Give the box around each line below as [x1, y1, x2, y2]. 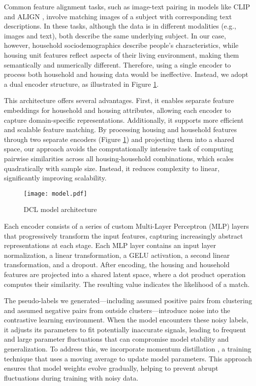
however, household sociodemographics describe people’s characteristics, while [4, 40, 239, 50]
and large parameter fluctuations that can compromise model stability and [4, 334, 229, 344]
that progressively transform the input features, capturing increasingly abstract [4, 230, 243, 241]
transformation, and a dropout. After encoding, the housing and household [4, 259, 230, 270]
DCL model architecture [24, 204, 97, 214]
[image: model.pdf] [24, 190, 87, 197]
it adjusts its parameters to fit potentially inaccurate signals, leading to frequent [4, 324, 246, 334]
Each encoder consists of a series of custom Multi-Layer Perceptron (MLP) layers [4, 220, 249, 231]
